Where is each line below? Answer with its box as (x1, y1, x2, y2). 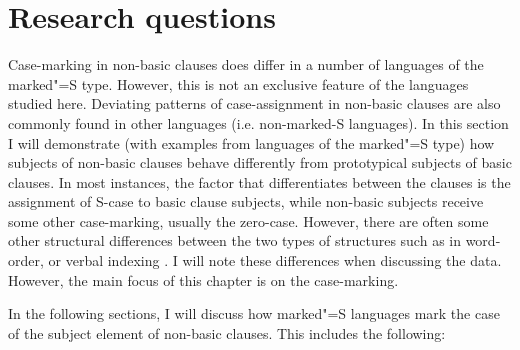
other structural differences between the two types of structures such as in (8, 230, 461, 251)
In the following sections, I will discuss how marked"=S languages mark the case (8, 303, 500, 324)
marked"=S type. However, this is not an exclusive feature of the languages (8, 73, 469, 94)
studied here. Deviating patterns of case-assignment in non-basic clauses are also (8, 93, 501, 114)
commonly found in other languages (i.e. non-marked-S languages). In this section (8, 112, 509, 133)
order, (8, 250, 44, 271)
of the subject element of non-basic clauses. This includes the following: (8, 322, 446, 343)
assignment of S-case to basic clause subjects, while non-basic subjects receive (8, 191, 484, 212)
